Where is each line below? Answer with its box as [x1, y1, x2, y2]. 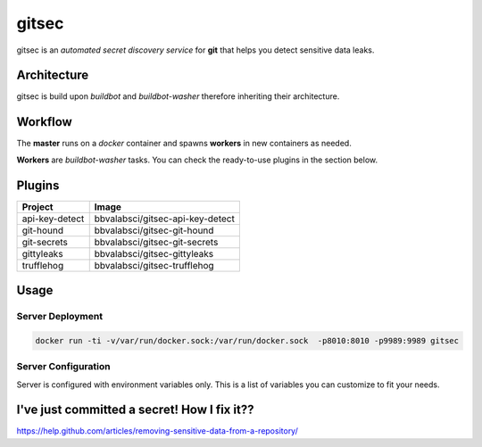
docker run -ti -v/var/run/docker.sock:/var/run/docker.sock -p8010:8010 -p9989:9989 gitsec [35, 335, 460, 345]
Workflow [16, 114, 73, 129]
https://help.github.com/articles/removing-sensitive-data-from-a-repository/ [16, 426, 298, 436]
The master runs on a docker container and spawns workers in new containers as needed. [16, 138, 352, 149]
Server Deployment [16, 310, 103, 323]
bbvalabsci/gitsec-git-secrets [94, 236, 219, 248]
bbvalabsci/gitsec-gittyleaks [94, 247, 214, 260]
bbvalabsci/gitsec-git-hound [94, 224, 214, 236]
